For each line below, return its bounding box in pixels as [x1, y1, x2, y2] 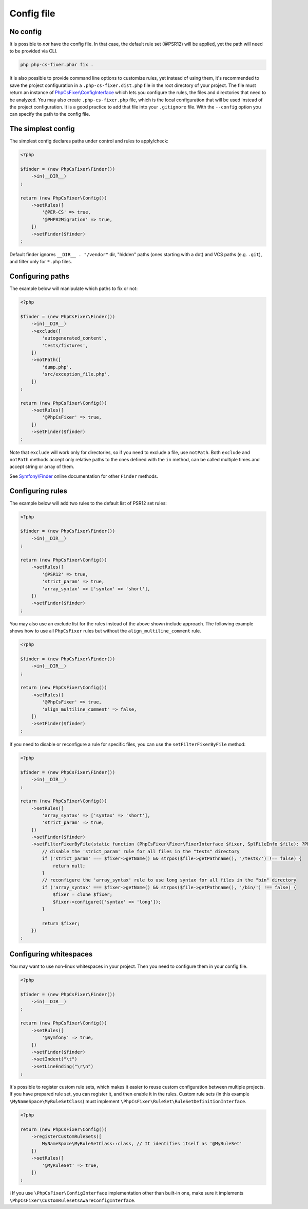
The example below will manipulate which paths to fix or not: [9, 285, 138, 292]
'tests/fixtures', [42, 342, 88, 348]
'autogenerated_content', [42, 335, 107, 341]
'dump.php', [42, 364, 72, 370]
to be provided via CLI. [9, 48, 57, 54]
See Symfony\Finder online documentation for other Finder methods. [9, 473, 159, 479]
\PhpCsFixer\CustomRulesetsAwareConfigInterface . [9, 1197, 136, 1203]
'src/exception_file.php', [42, 371, 110, 377]
